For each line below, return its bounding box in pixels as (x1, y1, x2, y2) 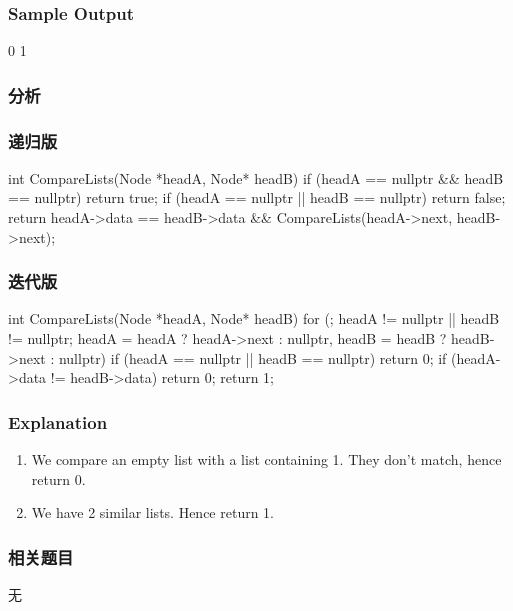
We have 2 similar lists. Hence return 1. (31, 502, 275, 523)
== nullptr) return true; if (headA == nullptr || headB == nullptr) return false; (8, 187, 506, 208)
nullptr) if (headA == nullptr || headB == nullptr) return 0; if (58, 347, 447, 368)
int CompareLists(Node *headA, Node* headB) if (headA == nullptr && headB (8, 167, 504, 188)
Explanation (8, 409, 108, 434)
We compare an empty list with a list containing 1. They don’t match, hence (31, 449, 502, 470)
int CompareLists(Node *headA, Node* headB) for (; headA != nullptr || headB (8, 308, 500, 329)
